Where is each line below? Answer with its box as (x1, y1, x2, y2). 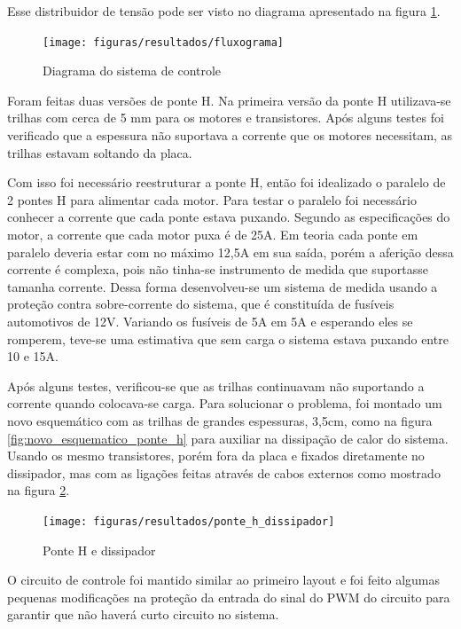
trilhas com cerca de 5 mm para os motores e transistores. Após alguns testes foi (7, 108, 444, 127)
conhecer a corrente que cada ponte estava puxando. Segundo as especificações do (7, 208, 450, 226)
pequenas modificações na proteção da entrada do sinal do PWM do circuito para (7, 587, 450, 606)
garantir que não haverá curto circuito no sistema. (7, 605, 279, 624)
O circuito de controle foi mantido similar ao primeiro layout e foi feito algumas (7, 570, 441, 589)
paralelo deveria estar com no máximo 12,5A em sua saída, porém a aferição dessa (7, 242, 454, 261)
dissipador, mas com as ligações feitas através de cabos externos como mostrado (7, 463, 441, 482)
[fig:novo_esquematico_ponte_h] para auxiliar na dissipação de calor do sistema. (7, 429, 449, 447)
